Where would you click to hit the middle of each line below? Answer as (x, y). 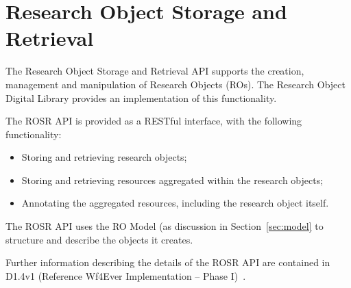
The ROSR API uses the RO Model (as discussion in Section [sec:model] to (165, 226)
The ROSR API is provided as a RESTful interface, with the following (154, 121)
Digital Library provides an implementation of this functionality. (141, 97)
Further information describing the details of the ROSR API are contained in (168, 262)
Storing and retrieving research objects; (104, 157)
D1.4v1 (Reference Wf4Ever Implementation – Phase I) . (126, 275)
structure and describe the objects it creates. (99, 239)
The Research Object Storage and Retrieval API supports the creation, (155, 71)
